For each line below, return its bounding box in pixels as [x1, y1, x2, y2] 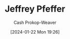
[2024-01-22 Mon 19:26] [10, 29, 60, 35]
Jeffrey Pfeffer [4, 3, 66, 15]
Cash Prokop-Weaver [13, 19, 57, 25]
